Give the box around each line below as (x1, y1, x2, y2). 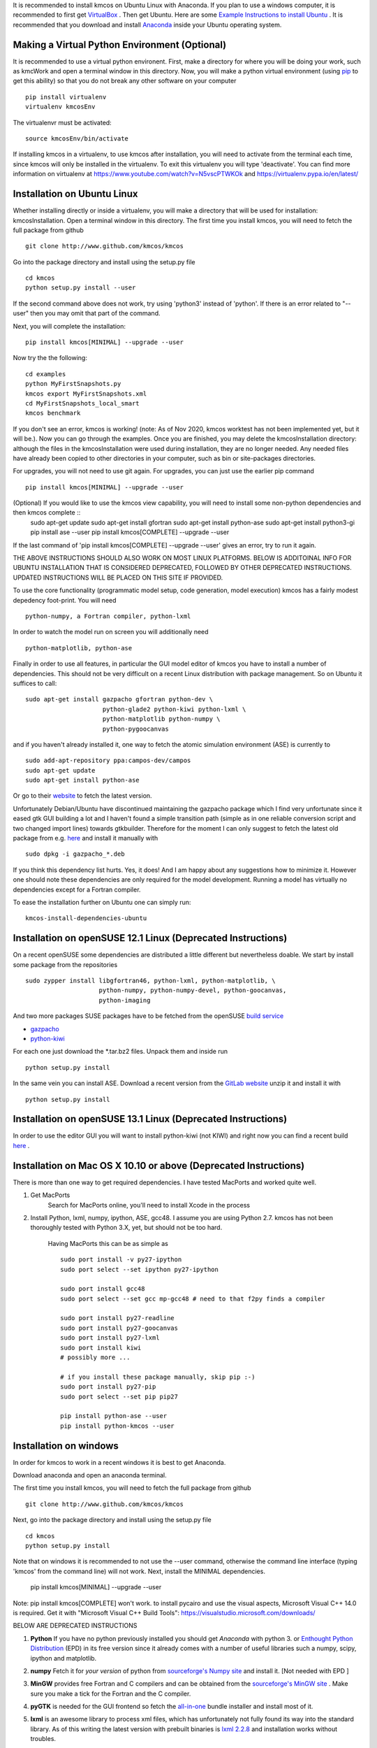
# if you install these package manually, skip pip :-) (60, 1373, 256, 1381)
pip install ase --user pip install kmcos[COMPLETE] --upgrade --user (30, 528, 230, 536)
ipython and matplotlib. (30, 1654, 97, 1662)
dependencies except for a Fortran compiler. (13, 885, 141, 894)
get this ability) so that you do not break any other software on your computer (13, 77, 237, 85)
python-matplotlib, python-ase (25, 644, 133, 652)
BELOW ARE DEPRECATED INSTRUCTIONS (13, 1621, 138, 1630)
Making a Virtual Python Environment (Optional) (13, 38, 227, 50)
